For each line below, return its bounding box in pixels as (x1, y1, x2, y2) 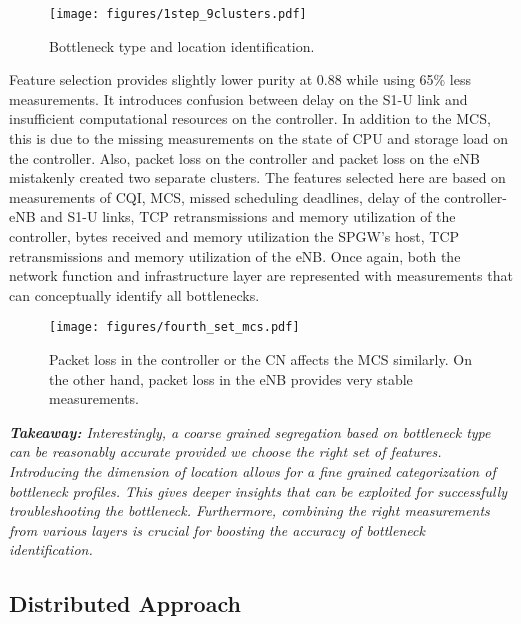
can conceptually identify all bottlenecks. (9, 284, 260, 305)
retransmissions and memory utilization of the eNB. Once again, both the (9, 245, 461, 266)
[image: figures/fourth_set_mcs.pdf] (49, 320, 300, 335)
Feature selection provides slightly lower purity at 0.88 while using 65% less (9, 69, 472, 90)
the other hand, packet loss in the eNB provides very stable (49, 368, 413, 389)
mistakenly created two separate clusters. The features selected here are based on (9, 167, 506, 188)
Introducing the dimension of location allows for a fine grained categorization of (9, 461, 496, 481)
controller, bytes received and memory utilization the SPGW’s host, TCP (9, 226, 460, 246)
